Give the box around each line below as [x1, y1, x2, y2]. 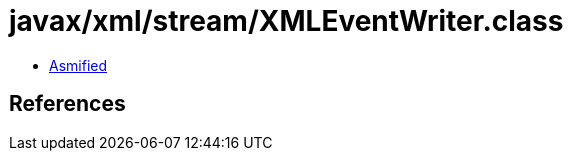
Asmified [49, 56, 108, 74]
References [9, 91, 126, 117]
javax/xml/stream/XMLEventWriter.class [9, 4, 564, 38]
